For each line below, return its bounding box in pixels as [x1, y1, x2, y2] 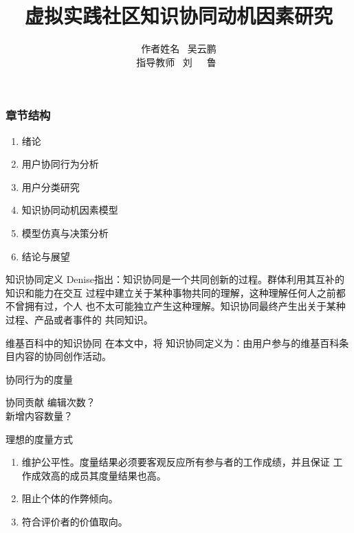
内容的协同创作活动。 [14, 349, 111, 363]
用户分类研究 [21, 179, 80, 194]
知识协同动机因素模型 [21, 203, 118, 217]
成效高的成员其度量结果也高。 [31, 468, 166, 482]
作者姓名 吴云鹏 [141, 41, 217, 56]
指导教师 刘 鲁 [136, 54, 217, 69]
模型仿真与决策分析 [21, 225, 109, 240]
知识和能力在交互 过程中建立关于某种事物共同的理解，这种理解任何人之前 [5, 285, 336, 299]
